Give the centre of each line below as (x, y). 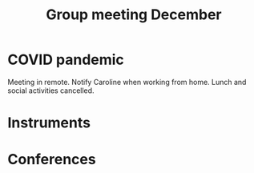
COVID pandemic (66, 60)
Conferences (52, 160)
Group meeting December (134, 15)
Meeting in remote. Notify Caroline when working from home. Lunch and (127, 82)
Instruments (49, 123)
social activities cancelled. (51, 91)
